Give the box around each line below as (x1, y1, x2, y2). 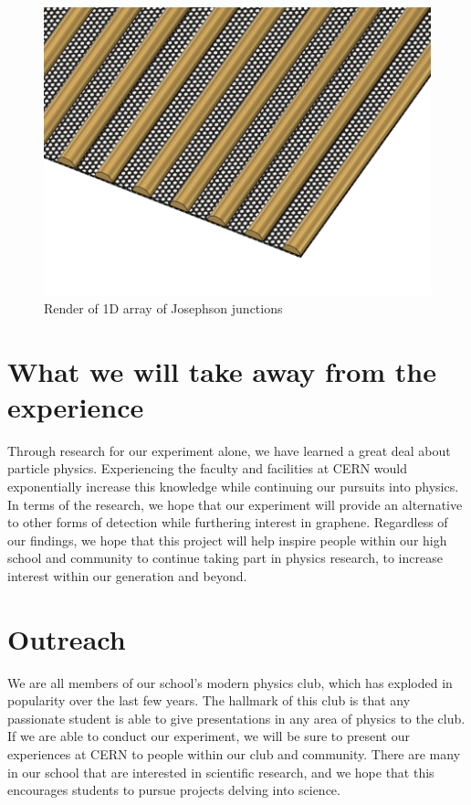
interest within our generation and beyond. (7, 566, 247, 585)
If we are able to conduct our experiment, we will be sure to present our (7, 726, 410, 746)
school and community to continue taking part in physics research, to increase (7, 548, 443, 567)
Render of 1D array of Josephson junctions (44, 298, 283, 317)
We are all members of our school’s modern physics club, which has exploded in (7, 673, 453, 692)
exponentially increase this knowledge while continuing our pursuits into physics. (7, 476, 459, 495)
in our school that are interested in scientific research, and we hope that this (7, 762, 434, 781)
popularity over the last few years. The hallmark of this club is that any (7, 691, 411, 710)
